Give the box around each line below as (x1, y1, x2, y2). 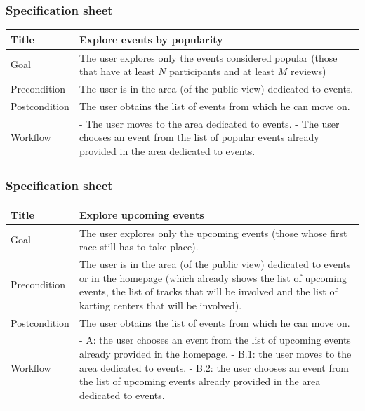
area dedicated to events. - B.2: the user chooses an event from (79, 360, 349, 375)
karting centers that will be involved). (79, 297, 242, 312)
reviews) (291, 64, 326, 79)
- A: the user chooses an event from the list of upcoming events (79, 332, 351, 347)
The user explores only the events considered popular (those (79, 50, 338, 65)
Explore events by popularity (79, 32, 223, 46)
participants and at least (169, 64, 275, 79)
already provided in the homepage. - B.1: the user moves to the (79, 346, 352, 361)
